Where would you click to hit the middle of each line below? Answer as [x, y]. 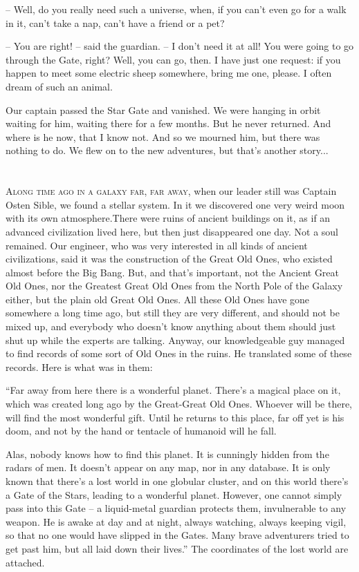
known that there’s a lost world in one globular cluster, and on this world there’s [177, 481]
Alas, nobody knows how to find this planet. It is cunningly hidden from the [167, 454]
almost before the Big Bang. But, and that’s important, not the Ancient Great [173, 272]
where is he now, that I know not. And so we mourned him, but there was [163, 136]
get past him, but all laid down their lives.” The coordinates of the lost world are [177, 548]
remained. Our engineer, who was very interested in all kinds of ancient [157, 245]
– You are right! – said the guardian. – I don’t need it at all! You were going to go [180, 46]
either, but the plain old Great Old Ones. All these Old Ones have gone [158, 299]
